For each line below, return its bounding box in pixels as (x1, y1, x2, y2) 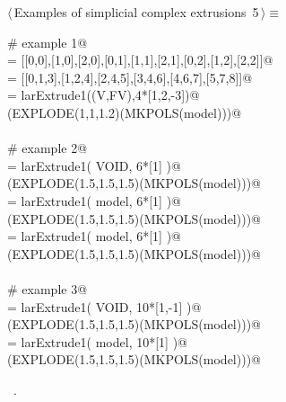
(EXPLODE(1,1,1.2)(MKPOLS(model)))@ (7, 103, 242, 121)
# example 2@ (7, 138, 88, 157)
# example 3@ (7, 279, 88, 298)
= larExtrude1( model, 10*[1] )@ (7, 332, 187, 351)
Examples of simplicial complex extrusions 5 (13, 3, 259, 21)
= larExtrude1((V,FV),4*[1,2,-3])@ (7, 85, 200, 104)
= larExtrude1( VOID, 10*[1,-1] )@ (7, 297, 202, 316)
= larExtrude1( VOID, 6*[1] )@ (7, 156, 181, 174)
